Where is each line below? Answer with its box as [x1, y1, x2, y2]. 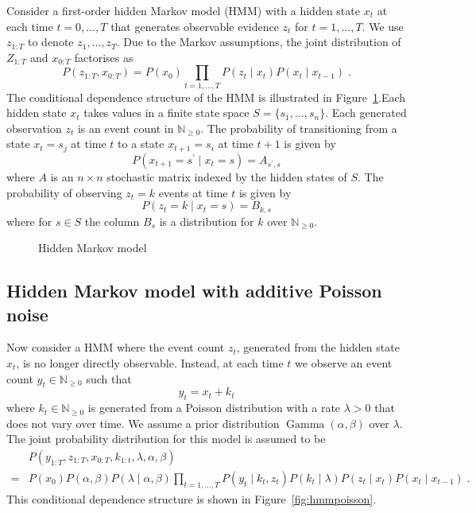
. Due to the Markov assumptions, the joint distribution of [116, 33, 401, 50]
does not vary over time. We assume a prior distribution [6, 414, 280, 431]
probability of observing [6, 184, 122, 200]
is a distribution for [159, 212, 254, 229]
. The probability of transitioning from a [200, 119, 397, 136]
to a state [118, 135, 164, 152]
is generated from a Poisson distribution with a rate [87, 399, 341, 416]
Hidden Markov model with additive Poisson [6, 278, 382, 303]
